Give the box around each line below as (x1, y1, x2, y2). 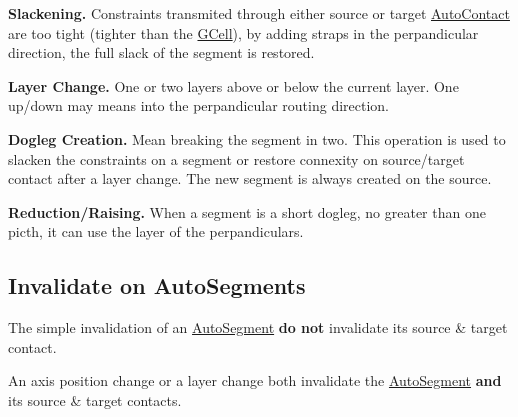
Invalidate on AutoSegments (8, 270, 306, 301)
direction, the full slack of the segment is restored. (8, 42, 315, 63)
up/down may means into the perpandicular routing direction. (8, 95, 390, 116)
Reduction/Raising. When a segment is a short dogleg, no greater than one (8, 201, 486, 222)
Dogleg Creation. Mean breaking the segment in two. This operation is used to (8, 128, 506, 149)
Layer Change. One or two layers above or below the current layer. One (8, 75, 459, 96)
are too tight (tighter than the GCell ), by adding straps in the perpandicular (8, 22, 479, 43)
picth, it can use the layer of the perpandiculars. (8, 221, 304, 242)
